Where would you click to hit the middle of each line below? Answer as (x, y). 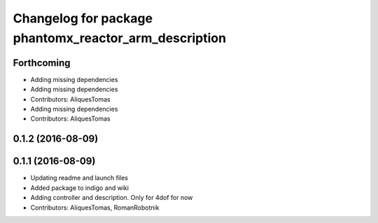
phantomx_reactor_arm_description (120, 38)
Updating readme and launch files (79, 178)
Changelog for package (83, 18)
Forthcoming (42, 63)
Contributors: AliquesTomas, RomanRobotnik (95, 208)
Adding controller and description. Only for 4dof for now (112, 198)
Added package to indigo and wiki (80, 188)
